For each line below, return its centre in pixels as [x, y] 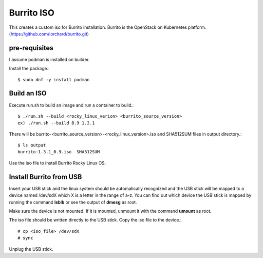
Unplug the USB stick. [31, 249]
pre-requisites [31, 48]
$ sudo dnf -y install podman [54, 80]
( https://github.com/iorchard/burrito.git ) [49, 34]
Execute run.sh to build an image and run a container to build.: [71, 105]
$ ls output [32, 145]
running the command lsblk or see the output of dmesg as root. [73, 202]
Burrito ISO [32, 13]
